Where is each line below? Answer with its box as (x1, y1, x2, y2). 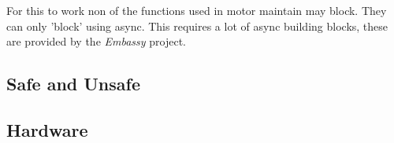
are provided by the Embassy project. (6, 33, 187, 49)
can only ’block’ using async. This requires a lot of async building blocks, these (6, 17, 388, 34)
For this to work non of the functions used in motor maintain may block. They (6, 2, 387, 18)
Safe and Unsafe (6, 71, 140, 96)
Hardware (6, 117, 88, 141)
